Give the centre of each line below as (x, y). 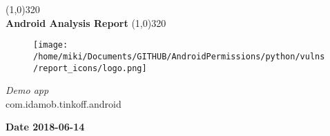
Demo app (27, 90)
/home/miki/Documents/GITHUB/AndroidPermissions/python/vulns (179, 56)
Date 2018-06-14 (45, 127)
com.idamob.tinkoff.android (64, 103)
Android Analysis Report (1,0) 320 (86, 22)
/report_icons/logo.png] (90, 68)
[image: (51, 45)
